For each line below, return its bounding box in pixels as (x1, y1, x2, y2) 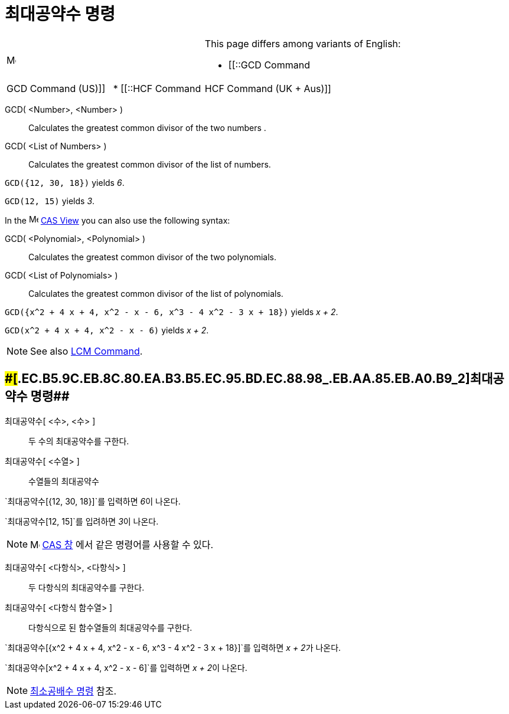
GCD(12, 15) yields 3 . (5, 195, 95, 206)
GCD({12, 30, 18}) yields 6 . (5, 177, 125, 188)
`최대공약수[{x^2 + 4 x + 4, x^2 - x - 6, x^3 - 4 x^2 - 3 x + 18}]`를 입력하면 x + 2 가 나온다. (5, 642, 341, 653)
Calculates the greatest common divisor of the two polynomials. (28, 251, 277, 262)
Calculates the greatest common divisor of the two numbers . (28, 122, 266, 133)
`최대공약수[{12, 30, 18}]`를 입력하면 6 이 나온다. (5, 496, 181, 506)
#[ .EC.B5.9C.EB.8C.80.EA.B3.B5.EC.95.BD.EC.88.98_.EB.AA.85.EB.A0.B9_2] (5, 371, 470, 387)
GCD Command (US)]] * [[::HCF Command (6, 82, 201, 94)
